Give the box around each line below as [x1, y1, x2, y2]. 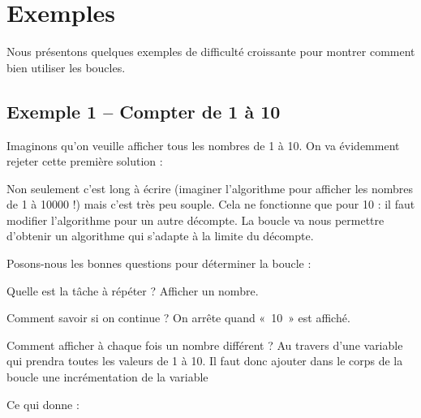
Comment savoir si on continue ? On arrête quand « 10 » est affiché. [6, 309, 350, 326]
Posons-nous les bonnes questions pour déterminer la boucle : [6, 255, 311, 272]
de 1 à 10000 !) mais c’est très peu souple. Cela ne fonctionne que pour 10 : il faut [6, 196, 415, 213]
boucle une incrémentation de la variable [6, 368, 208, 386]
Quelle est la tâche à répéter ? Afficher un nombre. [6, 282, 259, 299]
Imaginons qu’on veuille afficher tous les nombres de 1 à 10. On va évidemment [6, 136, 400, 153]
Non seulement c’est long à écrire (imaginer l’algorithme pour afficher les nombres [6, 179, 414, 196]
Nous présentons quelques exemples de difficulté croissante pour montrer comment [6, 43, 415, 60]
